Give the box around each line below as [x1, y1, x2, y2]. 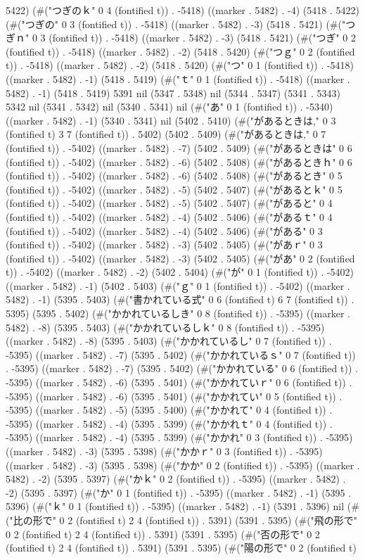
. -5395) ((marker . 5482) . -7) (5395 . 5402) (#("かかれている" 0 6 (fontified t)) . [6, 361, 358, 376]
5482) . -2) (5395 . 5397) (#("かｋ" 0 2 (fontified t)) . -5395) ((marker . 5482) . [6, 471, 346, 486]
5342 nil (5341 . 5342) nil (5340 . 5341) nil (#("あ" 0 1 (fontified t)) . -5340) [6, 99, 333, 114]
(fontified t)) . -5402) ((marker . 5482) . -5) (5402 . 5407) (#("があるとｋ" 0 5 [6, 182, 342, 196]
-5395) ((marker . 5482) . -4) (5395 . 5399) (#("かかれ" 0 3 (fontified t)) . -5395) [6, 430, 353, 445]
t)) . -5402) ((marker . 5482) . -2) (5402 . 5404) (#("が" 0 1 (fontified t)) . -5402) [6, 265, 354, 279]
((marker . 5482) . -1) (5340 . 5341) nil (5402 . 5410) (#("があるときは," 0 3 [6, 113, 336, 127]
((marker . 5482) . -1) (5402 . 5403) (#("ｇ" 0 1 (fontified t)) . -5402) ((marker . [6, 278, 350, 293]
